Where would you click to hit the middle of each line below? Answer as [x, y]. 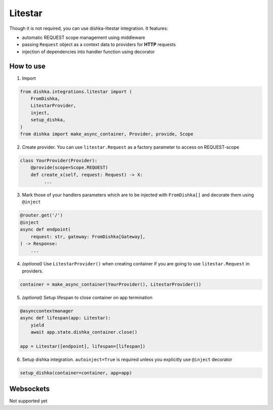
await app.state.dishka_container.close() [84, 332]
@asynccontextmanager [47, 311]
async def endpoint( [45, 230]
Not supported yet [28, 401]
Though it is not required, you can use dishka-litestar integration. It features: [89, 28]
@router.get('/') [41, 215]
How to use [27, 66]
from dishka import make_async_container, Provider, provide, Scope [107, 134]
